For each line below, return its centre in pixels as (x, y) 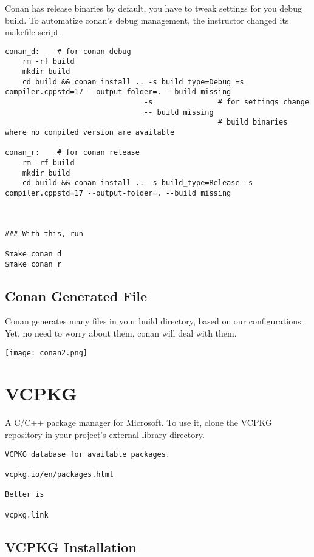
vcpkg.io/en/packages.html (59, 474)
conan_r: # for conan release (72, 153)
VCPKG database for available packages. (88, 454)
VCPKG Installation (71, 546)
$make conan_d (33, 254)
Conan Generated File (76, 296)
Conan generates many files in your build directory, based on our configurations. (154, 321)
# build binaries (253, 122)
